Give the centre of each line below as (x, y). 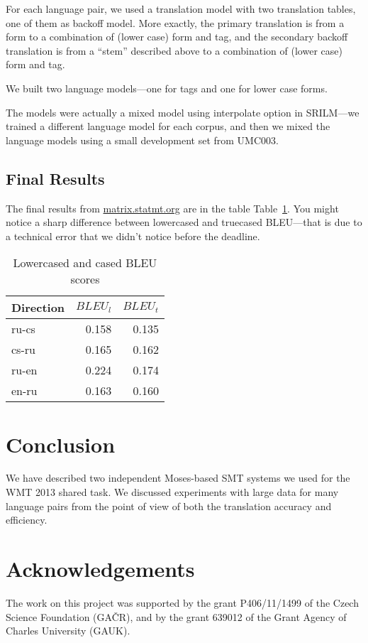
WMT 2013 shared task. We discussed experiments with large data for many (172, 492)
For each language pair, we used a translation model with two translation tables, (181, 9)
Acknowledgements (100, 569)
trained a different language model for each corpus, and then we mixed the (168, 126)
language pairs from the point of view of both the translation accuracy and (169, 506)
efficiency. (27, 520)
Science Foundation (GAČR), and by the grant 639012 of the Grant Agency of (176, 616)
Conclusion (61, 444)
